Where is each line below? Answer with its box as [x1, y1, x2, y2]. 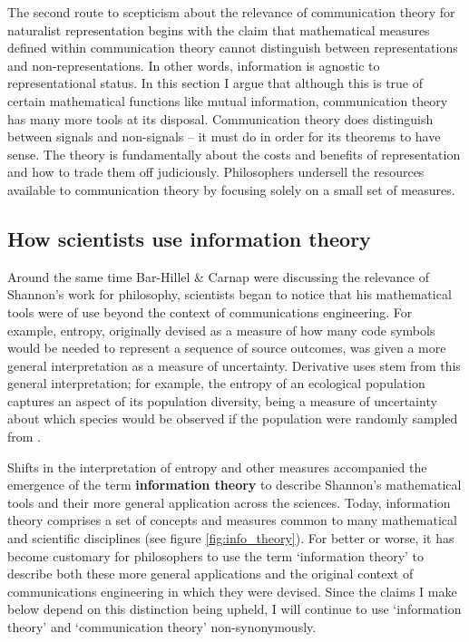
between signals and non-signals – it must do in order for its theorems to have [7, 127, 441, 146]
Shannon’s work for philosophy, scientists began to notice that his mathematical [7, 285, 452, 304]
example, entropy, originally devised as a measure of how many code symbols [7, 320, 435, 339]
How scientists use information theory [7, 224, 371, 252]
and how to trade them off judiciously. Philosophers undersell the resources [7, 162, 425, 181]
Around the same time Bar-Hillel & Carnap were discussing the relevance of [7, 267, 429, 286]
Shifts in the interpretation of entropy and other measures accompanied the [7, 457, 427, 476]
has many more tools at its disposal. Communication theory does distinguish [7, 109, 434, 128]
